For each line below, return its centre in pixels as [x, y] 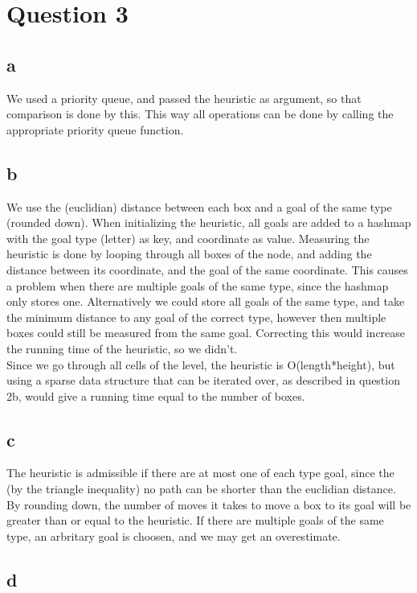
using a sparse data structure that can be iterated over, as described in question [203, 380]
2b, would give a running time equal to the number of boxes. [156, 395]
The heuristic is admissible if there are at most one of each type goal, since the [200, 473]
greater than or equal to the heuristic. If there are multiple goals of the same [195, 520]
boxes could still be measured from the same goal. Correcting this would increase [206, 333]
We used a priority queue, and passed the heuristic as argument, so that [184, 98]
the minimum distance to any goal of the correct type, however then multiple [196, 317]
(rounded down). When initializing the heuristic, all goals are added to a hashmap [209, 222]
